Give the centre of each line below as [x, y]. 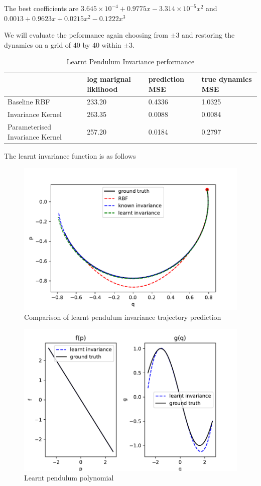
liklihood [102, 89]
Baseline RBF [29, 102]
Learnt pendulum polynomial [69, 478]
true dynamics [227, 79]
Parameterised [30, 127]
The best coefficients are [41, 8]
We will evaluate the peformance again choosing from [86, 35]
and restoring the [208, 35]
